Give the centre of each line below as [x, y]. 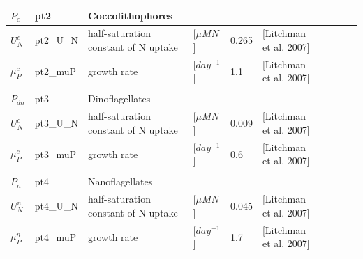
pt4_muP [55, 236]
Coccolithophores [131, 15]
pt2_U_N [57, 40]
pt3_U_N [57, 123]
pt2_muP [55, 71]
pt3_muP [55, 154]
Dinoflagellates [119, 99]
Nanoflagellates [120, 181]
